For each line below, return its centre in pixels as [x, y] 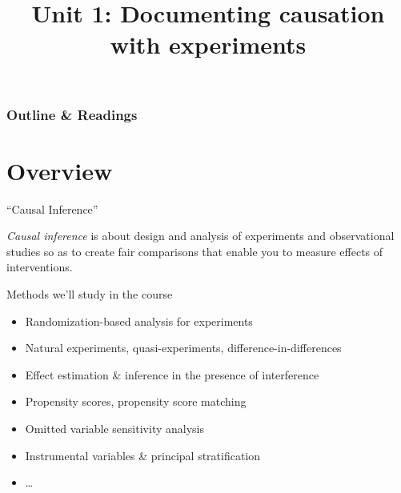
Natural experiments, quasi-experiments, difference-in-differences [183, 348]
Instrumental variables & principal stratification [143, 455]
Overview [60, 170]
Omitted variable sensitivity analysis [114, 428]
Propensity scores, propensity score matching [136, 401]
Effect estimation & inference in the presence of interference [172, 374]
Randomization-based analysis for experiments [139, 321]
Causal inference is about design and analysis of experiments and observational [200, 236]
